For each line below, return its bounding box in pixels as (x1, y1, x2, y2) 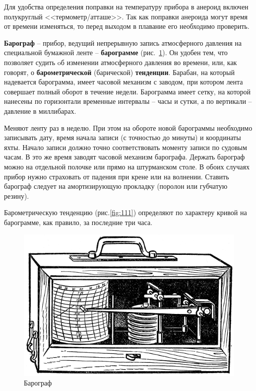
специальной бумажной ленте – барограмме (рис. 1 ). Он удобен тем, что (4, 47, 228, 58)
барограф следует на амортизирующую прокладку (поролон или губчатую (4, 181, 228, 191)
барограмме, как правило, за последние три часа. (4, 217, 153, 227)
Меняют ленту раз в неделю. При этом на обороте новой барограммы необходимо (4, 122, 253, 133)
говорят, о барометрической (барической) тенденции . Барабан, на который (4, 67, 235, 77)
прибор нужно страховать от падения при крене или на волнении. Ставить (4, 171, 229, 181)
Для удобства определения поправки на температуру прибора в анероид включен (4, 1, 249, 11)
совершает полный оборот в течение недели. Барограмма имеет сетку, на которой (4, 86, 251, 96)
